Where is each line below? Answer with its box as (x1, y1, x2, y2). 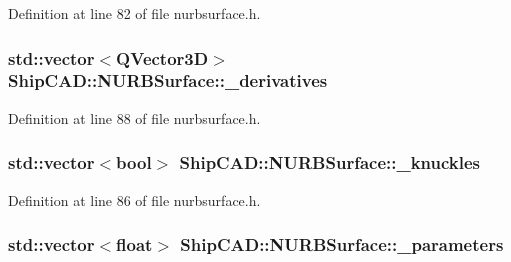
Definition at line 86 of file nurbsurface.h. (8, 189, 261, 210)
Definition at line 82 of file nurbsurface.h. (8, 3, 261, 23)
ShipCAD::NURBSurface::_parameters (180, 232, 504, 257)
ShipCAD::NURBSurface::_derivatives (8, 68, 328, 93)
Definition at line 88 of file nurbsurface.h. (8, 107, 261, 128)
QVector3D (116, 45, 209, 70)
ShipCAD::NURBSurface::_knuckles (179, 150, 481, 175)
